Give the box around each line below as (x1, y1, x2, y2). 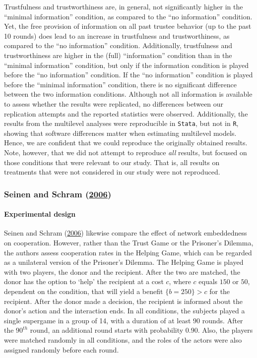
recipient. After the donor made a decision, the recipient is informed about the (4, 296, 243, 306)
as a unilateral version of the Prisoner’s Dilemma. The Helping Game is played (4, 257, 244, 267)
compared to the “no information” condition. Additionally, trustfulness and (4, 40, 233, 51)
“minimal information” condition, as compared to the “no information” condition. (4, 11, 253, 21)
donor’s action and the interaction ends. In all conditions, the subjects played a (4, 305, 245, 316)
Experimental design (4, 209, 76, 219)
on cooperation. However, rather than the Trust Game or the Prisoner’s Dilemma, (4, 237, 254, 247)
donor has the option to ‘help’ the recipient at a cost (4, 276, 164, 287)
